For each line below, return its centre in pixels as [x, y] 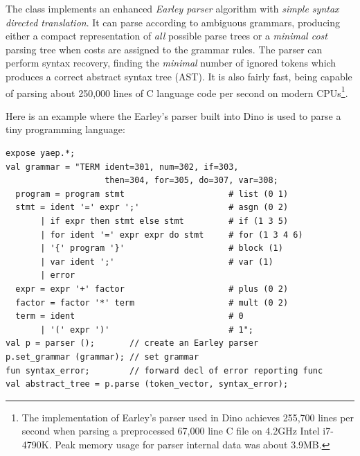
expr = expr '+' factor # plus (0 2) [152, 289]
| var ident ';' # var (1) [157, 262]
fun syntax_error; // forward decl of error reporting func [164, 370]
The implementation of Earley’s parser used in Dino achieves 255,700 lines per [188, 417]
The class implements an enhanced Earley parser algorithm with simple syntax [172, 8]
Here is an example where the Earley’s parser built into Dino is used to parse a [173, 115]
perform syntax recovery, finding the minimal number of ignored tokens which [171, 63]
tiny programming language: [65, 129]
